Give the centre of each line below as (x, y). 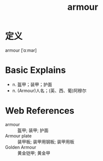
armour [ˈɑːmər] (21, 50)
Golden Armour (21, 147)
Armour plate (18, 136)
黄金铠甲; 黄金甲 (34, 153)
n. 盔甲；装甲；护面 (32, 84)
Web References (40, 111)
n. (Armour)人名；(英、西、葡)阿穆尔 (49, 91)
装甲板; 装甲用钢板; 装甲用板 (46, 141)
